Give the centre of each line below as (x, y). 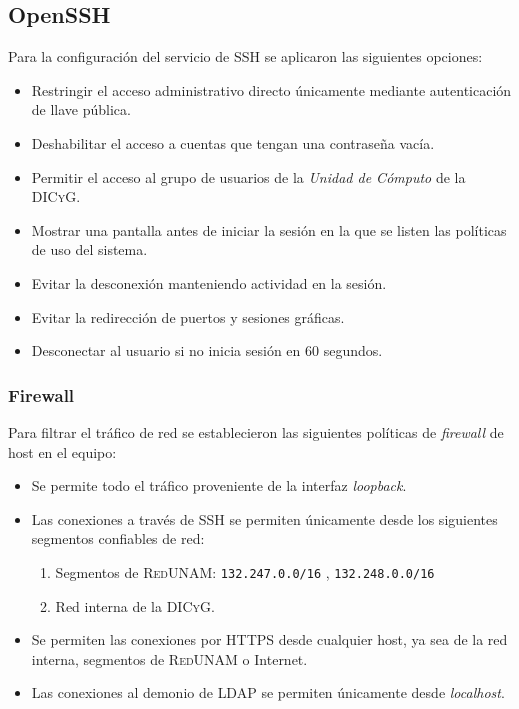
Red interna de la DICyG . (135, 605)
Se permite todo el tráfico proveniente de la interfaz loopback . (219, 485)
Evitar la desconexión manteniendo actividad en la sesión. (209, 282)
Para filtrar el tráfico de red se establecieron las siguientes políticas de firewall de (256, 431)
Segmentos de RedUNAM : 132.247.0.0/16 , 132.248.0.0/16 (245, 571)
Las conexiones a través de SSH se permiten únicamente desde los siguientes (264, 518)
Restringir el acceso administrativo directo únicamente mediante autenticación (271, 89)
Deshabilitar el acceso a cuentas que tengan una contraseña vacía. (233, 142)
